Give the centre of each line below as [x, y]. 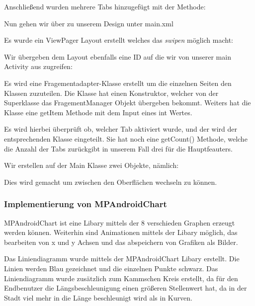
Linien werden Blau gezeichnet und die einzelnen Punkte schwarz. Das [111, 268]
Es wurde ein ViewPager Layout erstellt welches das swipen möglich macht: [119, 40]
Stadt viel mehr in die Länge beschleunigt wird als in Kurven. [98, 297]
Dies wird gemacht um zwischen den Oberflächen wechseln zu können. [111, 182]
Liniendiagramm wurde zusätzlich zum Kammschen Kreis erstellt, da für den [121, 278]
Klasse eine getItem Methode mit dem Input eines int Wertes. [98, 112]
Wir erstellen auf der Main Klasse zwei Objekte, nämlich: [91, 165]
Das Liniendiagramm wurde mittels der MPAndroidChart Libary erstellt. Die [122, 259]
